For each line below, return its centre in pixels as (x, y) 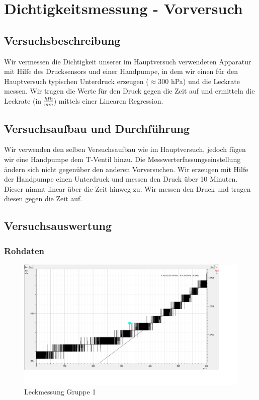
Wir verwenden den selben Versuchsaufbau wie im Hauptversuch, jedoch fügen (125, 149)
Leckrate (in (23, 100)
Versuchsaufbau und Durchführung (97, 128)
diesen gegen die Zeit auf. (43, 198)
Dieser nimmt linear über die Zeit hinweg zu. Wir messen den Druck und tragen (127, 188)
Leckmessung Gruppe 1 (60, 392)
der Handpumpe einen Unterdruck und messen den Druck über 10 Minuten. (121, 179)
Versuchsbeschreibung (62, 40)
